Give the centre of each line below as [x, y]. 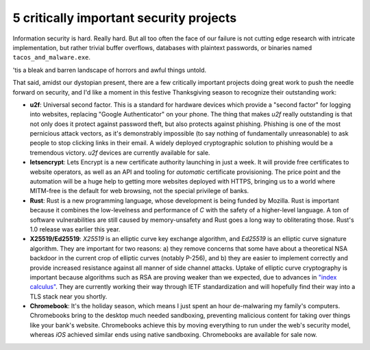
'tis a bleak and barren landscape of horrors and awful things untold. [110, 70]
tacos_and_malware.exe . [52, 58]
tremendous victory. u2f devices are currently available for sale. [120, 152]
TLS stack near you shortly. [69, 296]
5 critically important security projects [125, 18]
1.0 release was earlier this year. [75, 229]
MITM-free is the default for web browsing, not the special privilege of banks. [139, 191]
